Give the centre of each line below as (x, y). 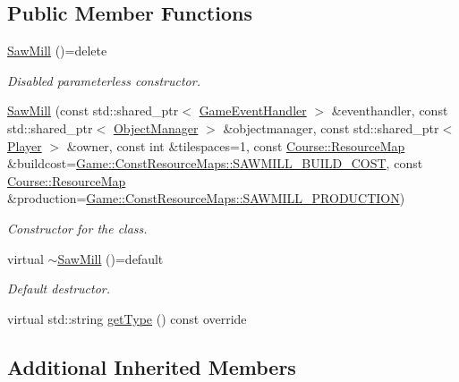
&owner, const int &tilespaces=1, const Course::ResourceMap (236, 145)
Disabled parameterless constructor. (104, 80)
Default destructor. (59, 289)
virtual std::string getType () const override (127, 318)
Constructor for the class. (77, 228)
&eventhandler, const (390, 110)
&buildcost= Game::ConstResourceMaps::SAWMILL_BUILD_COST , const (215, 163)
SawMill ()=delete (57, 51)
